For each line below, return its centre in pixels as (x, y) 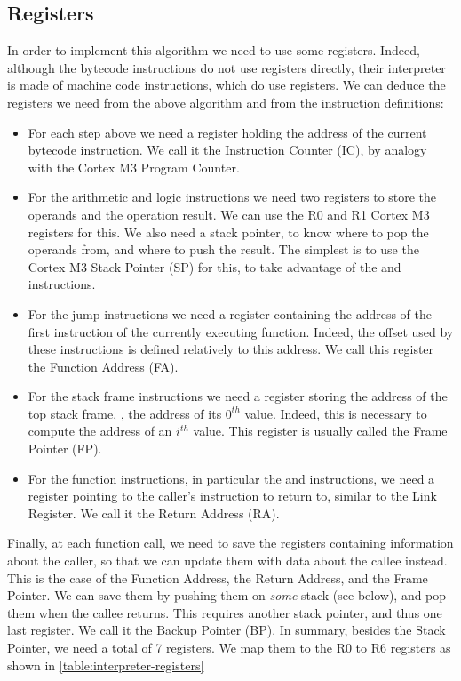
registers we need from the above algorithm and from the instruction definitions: (226, 102)
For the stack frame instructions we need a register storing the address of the (238, 396)
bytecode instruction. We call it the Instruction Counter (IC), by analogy (227, 150)
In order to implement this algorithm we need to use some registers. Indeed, (214, 50)
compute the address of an (100, 431)
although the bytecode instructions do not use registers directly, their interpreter (227, 67)
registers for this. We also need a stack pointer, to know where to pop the (228, 232)
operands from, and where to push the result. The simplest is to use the (223, 249)
